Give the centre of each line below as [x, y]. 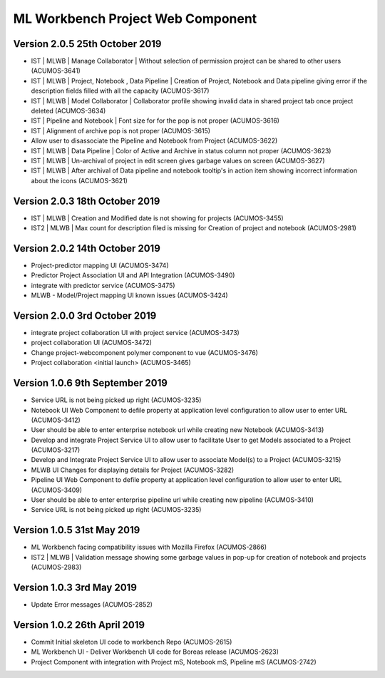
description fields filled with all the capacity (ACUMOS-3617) [120, 91]
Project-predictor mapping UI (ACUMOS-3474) [100, 265]
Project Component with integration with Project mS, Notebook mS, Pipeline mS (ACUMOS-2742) [174, 662]
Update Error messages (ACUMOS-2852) [92, 605]
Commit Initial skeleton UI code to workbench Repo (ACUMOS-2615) [132, 642]
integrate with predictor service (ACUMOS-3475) [103, 285]
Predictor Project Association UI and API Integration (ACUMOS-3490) [133, 275]
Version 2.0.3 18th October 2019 [87, 201]
